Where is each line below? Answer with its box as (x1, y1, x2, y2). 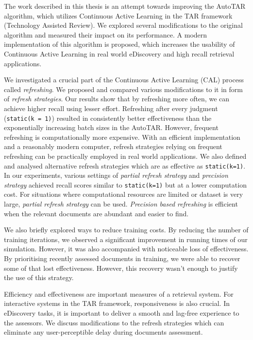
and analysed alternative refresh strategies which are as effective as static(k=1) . (4, 160, 246, 170)
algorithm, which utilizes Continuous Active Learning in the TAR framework (4, 10, 233, 20)
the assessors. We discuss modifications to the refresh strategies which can (4, 317, 224, 327)
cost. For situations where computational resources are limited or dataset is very (4, 189, 243, 199)
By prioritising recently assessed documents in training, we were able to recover (4, 253, 240, 264)
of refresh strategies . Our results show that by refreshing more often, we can (4, 94, 230, 104)
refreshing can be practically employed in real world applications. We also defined (4, 151, 247, 161)
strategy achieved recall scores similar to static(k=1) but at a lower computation (4, 179, 247, 189)
